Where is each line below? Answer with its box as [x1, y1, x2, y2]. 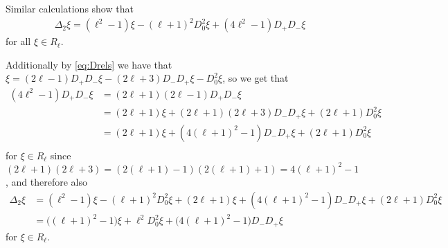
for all [6, 34, 31, 48]
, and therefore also [6, 174, 87, 188]
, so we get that [222, 71, 289, 85]
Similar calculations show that [6, 1, 134, 15]
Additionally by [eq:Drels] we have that [6, 57, 172, 71]
